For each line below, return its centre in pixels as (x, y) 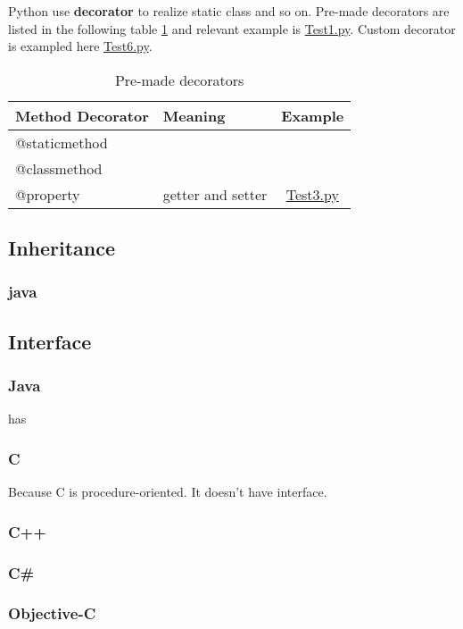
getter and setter (215, 194)
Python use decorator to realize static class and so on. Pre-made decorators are (229, 11)
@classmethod (59, 168)
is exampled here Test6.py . (80, 46)
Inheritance (62, 248)
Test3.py (312, 194)
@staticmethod (62, 142)
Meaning (194, 115)
